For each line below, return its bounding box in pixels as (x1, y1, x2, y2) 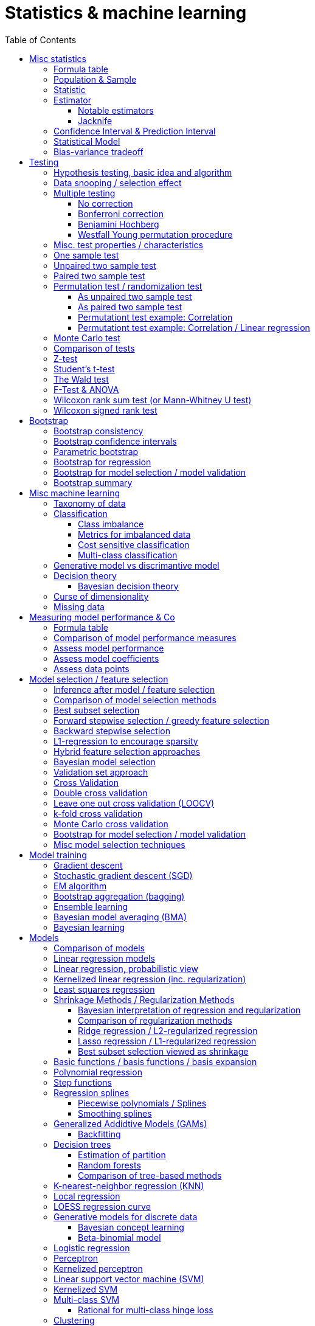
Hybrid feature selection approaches (54, 746, 201, 757)
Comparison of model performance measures (54, 632, 237, 643)
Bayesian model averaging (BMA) (54, 911, 187, 922)
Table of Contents (5, 34, 77, 45)
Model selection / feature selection (29, 673, 168, 684)
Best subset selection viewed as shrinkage (78, 1046, 249, 1057)
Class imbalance (78, 518, 144, 529)
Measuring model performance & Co (29, 611, 175, 622)
